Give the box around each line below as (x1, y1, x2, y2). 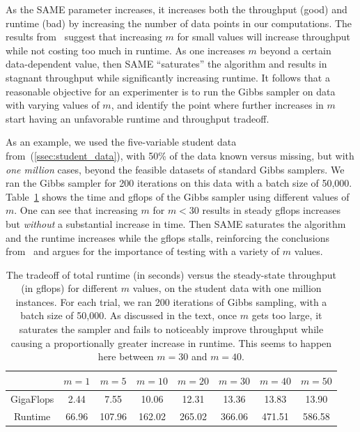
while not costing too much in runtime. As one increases (6, 43, 245, 57)
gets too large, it (251, 308, 322, 323)
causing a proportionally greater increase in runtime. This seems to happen (10, 335, 332, 350)
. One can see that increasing (14, 203, 138, 217)
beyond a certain (260, 43, 331, 57)
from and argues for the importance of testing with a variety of (6, 244, 280, 259)
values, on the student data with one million (132, 281, 322, 295)
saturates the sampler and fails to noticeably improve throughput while (19, 322, 324, 337)
